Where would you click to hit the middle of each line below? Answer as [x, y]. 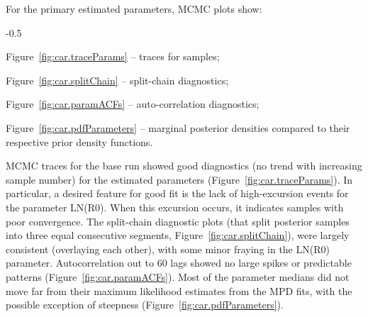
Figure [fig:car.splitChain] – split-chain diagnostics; [117, 80]
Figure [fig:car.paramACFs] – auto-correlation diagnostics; [133, 104]
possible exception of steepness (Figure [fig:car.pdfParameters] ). [145, 305]
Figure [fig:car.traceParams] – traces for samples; [113, 56]
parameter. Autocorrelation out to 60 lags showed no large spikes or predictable [179, 263]
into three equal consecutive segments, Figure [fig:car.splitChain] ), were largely [178, 235]
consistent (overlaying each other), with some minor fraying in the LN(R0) [168, 249]
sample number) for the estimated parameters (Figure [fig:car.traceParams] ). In [179, 179]
